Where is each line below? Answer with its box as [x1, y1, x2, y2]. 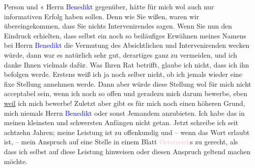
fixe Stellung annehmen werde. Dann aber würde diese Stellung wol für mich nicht [4, 78, 252, 89]
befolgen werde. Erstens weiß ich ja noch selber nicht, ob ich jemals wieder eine [4, 69, 242, 79]
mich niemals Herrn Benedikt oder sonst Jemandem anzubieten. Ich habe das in [4, 107, 245, 118]
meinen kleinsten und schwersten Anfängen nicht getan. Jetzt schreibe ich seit [4, 117, 239, 128]
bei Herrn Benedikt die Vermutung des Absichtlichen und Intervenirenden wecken [4, 40, 250, 50]
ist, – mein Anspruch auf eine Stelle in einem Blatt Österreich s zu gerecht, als [4, 136, 238, 147]
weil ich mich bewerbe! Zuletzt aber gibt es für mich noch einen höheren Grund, [4, 98, 245, 108]
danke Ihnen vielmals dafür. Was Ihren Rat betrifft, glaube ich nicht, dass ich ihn [4, 59, 249, 69]
